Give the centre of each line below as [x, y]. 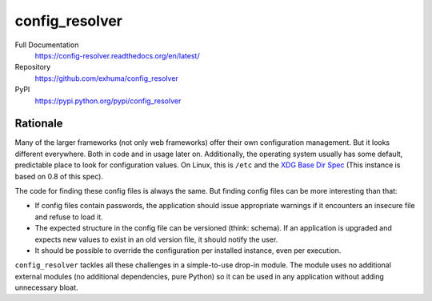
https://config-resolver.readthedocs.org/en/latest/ [117, 55]
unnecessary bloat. [47, 287]
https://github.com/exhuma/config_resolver [107, 78]
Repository [33, 67]
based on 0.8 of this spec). [59, 176]
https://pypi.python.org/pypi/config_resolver [108, 101]
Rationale [39, 124]
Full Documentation [47, 45]
